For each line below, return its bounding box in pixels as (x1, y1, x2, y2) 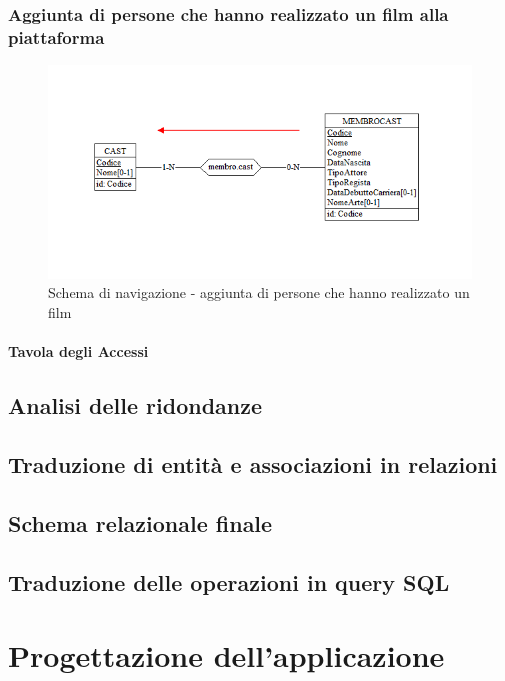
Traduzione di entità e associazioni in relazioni (8, 448, 498, 479)
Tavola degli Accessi (8, 341, 149, 362)
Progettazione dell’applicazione (8, 635, 445, 676)
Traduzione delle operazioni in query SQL (8, 566, 450, 597)
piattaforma (8, 24, 105, 49)
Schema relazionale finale (8, 507, 273, 538)
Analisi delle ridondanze (8, 390, 263, 421)
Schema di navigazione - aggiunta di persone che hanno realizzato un (48, 282, 470, 303)
